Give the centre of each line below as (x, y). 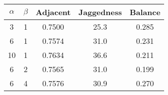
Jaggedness (100, 12)
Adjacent (53, 12)
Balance (145, 12)
